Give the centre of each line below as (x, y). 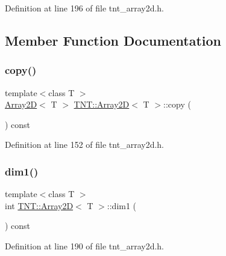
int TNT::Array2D (39, 205)
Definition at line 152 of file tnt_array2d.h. (84, 145)
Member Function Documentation (113, 40)
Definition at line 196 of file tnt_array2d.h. (84, 8)
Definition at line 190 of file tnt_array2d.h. (84, 245)
